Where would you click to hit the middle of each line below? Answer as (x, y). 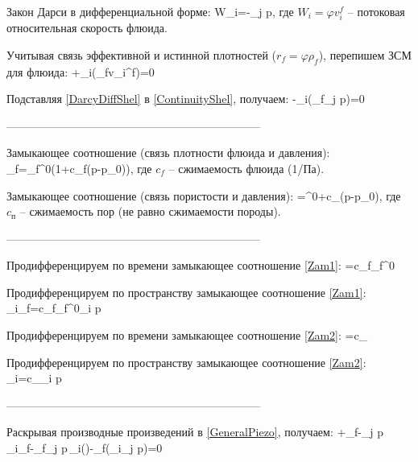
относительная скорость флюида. (87, 28)
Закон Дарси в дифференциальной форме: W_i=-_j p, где (150, 11)
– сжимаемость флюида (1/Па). (246, 168)
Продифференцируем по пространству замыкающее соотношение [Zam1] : (186, 292)
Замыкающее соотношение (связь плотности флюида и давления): (168, 153)
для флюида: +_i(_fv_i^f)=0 (81, 71)
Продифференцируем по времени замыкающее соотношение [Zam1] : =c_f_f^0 (201, 265)
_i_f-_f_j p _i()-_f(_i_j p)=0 (85, 448)
